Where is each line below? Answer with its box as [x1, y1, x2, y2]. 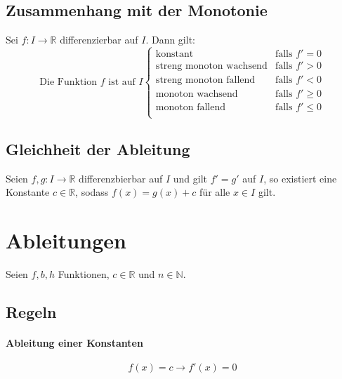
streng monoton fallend [155, 75, 256, 86]
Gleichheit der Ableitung [6, 138, 190, 159]
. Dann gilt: [145, 32, 195, 47]
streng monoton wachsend [155, 61, 268, 72]
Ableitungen [6, 226, 126, 255]
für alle [199, 185, 230, 199]
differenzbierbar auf [79, 171, 163, 185]
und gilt [173, 171, 207, 185]
